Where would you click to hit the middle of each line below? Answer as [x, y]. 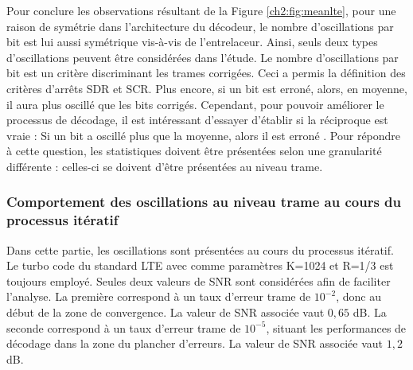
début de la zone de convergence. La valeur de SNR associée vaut [166, 312]
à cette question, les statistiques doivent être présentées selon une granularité [194, 151]
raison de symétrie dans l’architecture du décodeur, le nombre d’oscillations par [200, 26]
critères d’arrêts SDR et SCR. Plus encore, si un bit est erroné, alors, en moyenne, [207, 88]
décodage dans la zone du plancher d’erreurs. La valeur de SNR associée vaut [195, 343]
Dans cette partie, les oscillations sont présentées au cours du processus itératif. [200, 249]
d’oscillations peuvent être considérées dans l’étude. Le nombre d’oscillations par [203, 57]
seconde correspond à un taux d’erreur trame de [124, 327]
